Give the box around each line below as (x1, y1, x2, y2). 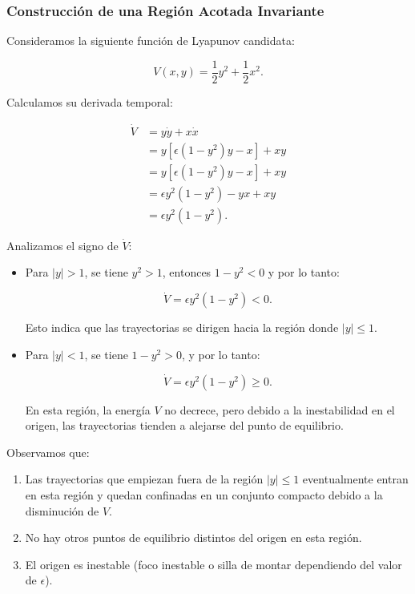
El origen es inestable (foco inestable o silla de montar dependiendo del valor (25, 556, 402, 572)
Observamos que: (6, 443, 90, 460)
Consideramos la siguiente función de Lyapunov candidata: (6, 32, 295, 49)
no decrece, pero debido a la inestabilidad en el (164, 401, 395, 418)
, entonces (162, 264, 212, 281)
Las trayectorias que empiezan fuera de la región (25, 471, 264, 487)
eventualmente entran (302, 471, 409, 487)
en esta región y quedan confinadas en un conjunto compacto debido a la (25, 487, 383, 503)
